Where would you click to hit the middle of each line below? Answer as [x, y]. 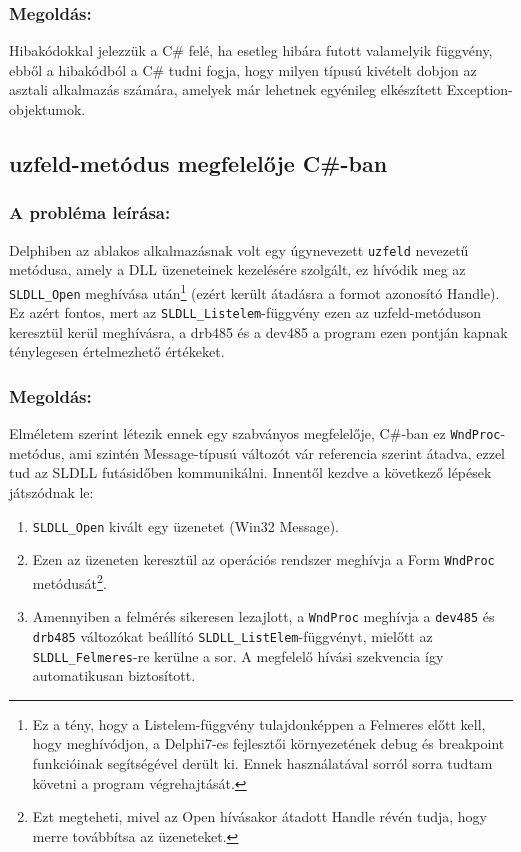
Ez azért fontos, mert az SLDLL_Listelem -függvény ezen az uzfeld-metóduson [245, 312]
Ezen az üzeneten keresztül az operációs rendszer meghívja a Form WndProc [263, 559]
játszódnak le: [51, 492]
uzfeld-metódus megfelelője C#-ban [198, 162]
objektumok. [47, 109]
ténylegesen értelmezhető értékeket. [117, 351]
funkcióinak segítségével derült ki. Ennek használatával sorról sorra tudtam [262, 762]
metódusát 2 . [69, 581]
